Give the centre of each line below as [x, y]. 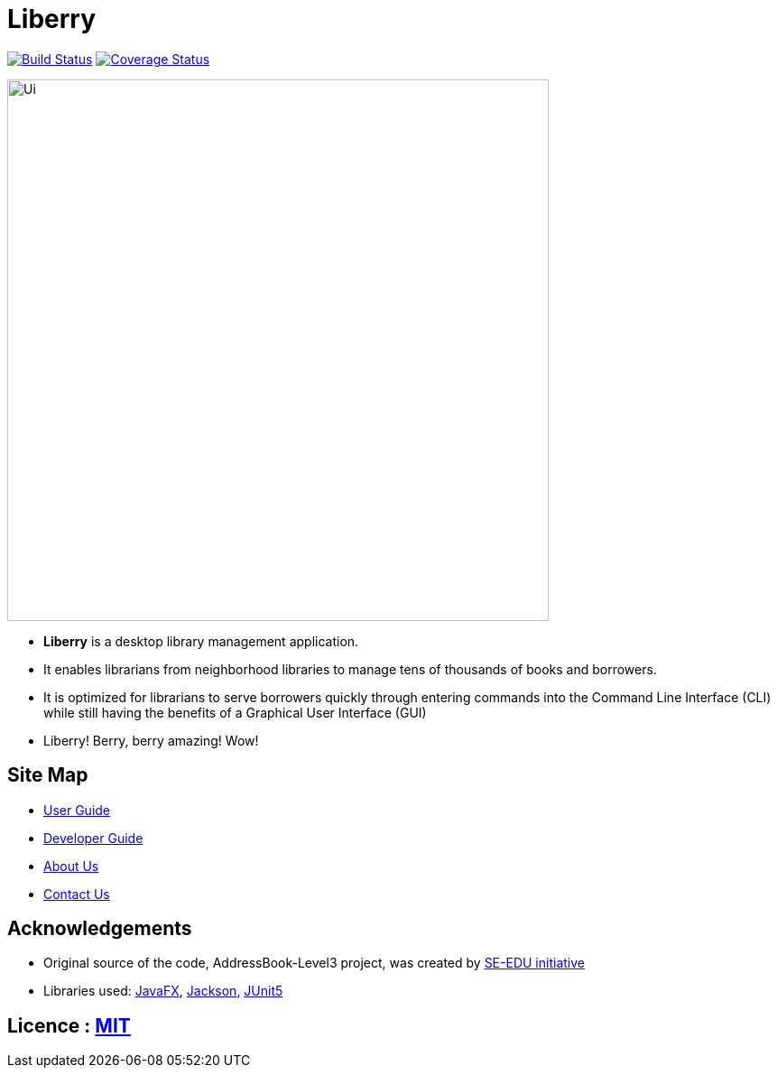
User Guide [77, 810]
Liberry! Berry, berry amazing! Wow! [151, 740]
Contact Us [77, 894]
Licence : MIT [69, 1025]
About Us [71, 866]
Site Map [48, 775]
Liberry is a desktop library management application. [201, 641]
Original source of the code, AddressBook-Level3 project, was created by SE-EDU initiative [314, 963]
